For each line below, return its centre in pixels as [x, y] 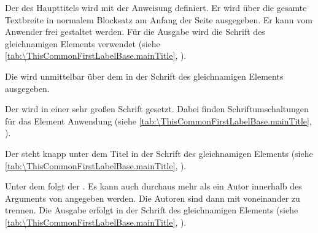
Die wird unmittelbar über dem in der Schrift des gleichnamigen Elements [144, 76]
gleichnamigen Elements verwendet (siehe [83, 43]
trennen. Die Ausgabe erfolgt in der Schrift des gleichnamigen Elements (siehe [152, 210]
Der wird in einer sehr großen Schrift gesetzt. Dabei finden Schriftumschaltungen [157, 109]
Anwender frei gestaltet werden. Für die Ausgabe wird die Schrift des [135, 32]
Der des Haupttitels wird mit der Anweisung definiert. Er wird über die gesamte [156, 7]
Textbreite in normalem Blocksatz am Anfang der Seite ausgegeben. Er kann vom [159, 19]
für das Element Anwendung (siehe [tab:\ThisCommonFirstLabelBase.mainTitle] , [158, 120]
